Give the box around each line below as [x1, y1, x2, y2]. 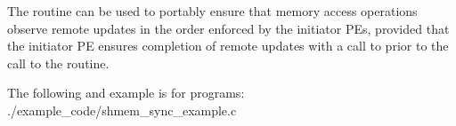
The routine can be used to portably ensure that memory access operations [7, 2, 418, 20]
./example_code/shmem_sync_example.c [7, 100, 237, 119]
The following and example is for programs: [7, 83, 245, 102]
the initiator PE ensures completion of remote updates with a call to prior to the [7, 36, 449, 55]
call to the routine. [7, 53, 110, 72]
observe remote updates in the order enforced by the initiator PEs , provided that [7, 19, 450, 37]
